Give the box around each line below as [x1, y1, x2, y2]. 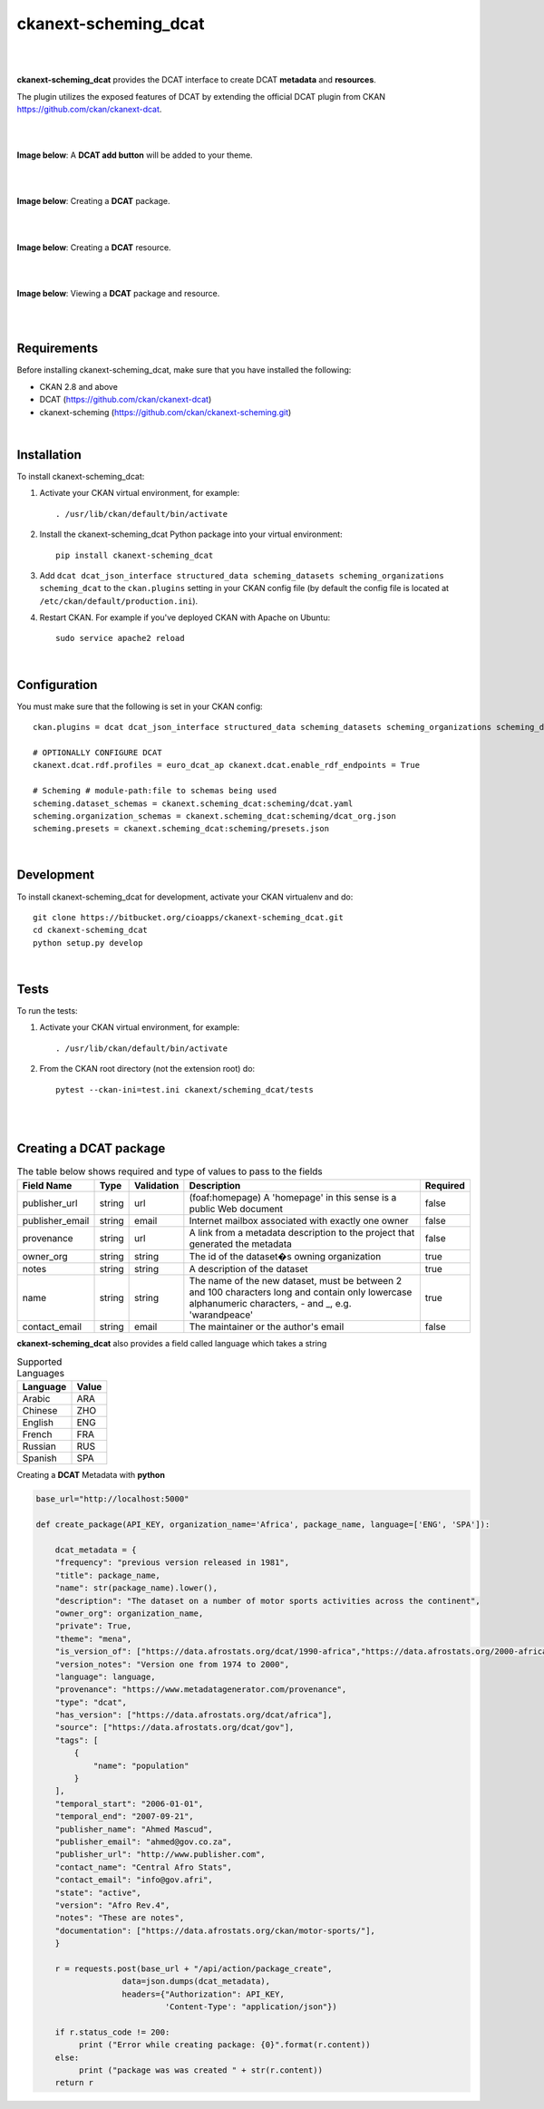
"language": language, [54, 1671, 156, 1682]
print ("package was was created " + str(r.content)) [78, 2065, 324, 2075]
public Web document [189, 1202, 283, 1215]
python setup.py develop [33, 938, 143, 948]
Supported [16, 1356, 63, 1368]
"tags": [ [54, 1735, 99, 1745]
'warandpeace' [189, 1308, 254, 1321]
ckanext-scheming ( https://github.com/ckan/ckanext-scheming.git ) [39, 406, 292, 417]
